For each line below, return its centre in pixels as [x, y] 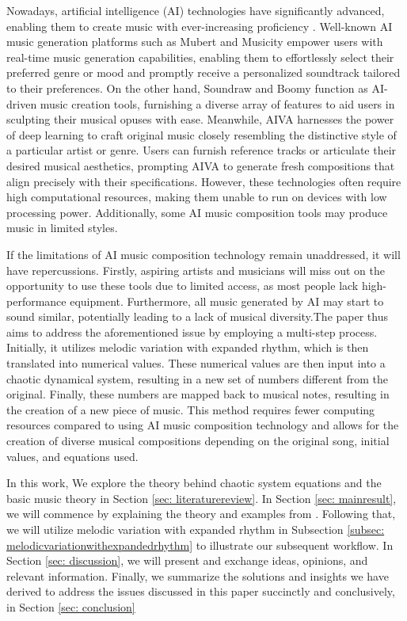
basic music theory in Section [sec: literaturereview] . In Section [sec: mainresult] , [202, 498]
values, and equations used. [72, 456]
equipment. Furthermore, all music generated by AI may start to [227, 301]
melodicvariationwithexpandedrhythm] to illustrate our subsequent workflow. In [200, 545]
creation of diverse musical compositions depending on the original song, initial [198, 441]
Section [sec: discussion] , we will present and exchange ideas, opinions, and [187, 560]
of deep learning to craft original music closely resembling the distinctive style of [202, 134]
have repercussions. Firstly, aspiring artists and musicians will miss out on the [196, 270]
